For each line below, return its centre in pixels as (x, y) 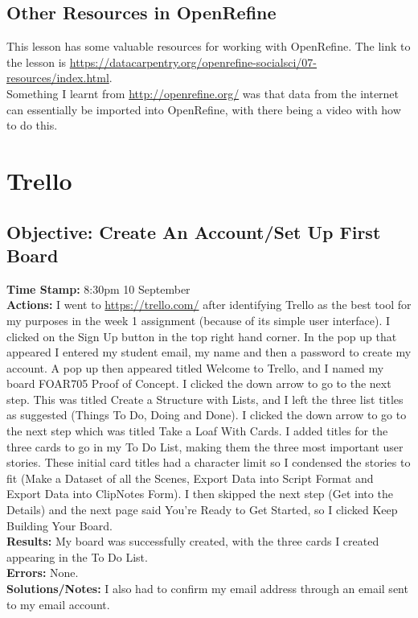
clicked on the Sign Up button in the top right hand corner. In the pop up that (202, 336)
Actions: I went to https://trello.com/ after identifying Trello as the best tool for (209, 305)
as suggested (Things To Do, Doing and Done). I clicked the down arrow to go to (207, 415)
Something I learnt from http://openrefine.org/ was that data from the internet (203, 93)
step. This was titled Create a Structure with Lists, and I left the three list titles (205, 399)
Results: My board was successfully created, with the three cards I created (193, 541)
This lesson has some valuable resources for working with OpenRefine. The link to (209, 46)
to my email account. (58, 604)
